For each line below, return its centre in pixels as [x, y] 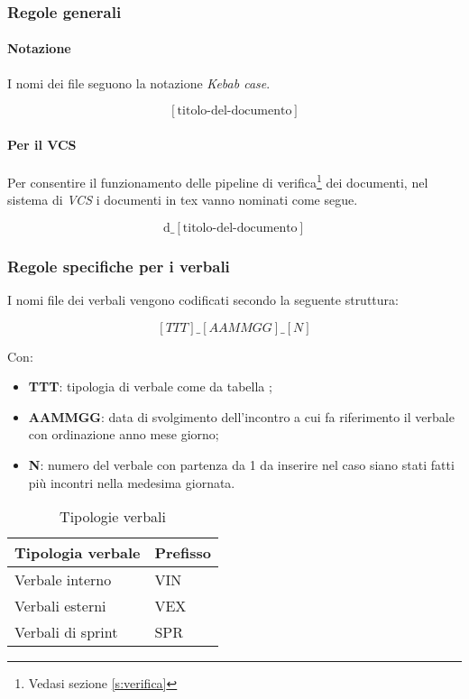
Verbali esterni [60, 606]
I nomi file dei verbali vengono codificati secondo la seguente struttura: [203, 300]
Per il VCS [42, 144]
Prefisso [183, 553]
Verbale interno [63, 580]
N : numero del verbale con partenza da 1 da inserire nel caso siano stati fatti [241, 465]
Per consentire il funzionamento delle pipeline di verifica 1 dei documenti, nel [218, 181]
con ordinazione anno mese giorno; [124, 434]
